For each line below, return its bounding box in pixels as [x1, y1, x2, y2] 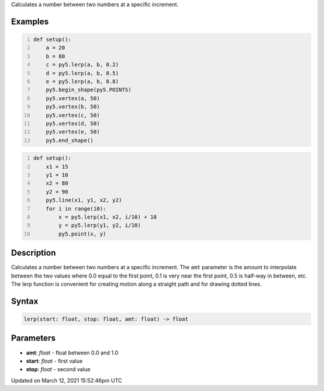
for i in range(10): [46, 205, 106, 212]
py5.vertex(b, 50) [46, 103, 100, 111]
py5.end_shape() [46, 137, 94, 144]
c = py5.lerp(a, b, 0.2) [46, 61, 119, 68]
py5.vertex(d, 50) [46, 120, 100, 127]
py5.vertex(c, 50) [46, 112, 100, 118]
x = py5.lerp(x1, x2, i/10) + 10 [58, 214, 157, 220]
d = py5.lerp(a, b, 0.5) [46, 70, 119, 76]
